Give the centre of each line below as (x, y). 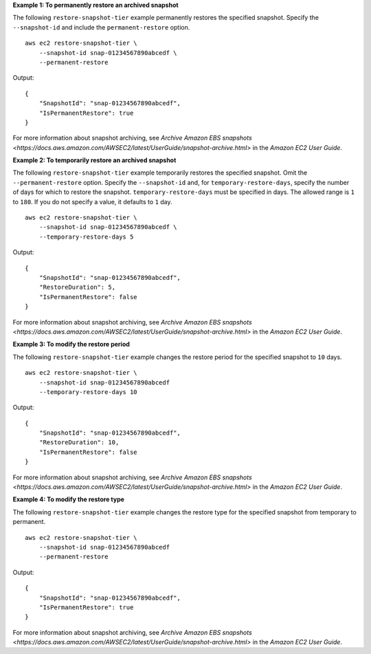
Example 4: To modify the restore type (69, 499)
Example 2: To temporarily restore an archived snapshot (94, 160)
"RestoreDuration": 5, (77, 287)
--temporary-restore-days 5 (86, 237)
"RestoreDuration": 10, (79, 443)
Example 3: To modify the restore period (71, 345)
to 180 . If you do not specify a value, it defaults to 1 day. (92, 201)
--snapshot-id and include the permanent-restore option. (101, 27)
